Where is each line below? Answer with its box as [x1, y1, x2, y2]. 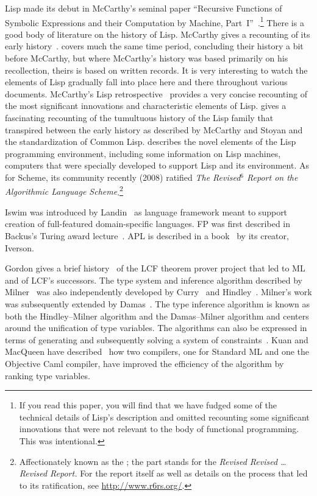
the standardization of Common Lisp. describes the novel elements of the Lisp [5, 135, 296, 148]
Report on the [247, 170, 298, 183]
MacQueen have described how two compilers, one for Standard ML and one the [5, 345, 310, 358]
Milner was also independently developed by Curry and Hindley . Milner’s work [5, 285, 312, 298]
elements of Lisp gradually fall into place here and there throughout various [5, 75, 288, 88]
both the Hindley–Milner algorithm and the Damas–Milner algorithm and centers [5, 309, 309, 322]
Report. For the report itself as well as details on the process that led [50, 467, 308, 480]
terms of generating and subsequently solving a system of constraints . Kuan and [5, 333, 308, 346]
